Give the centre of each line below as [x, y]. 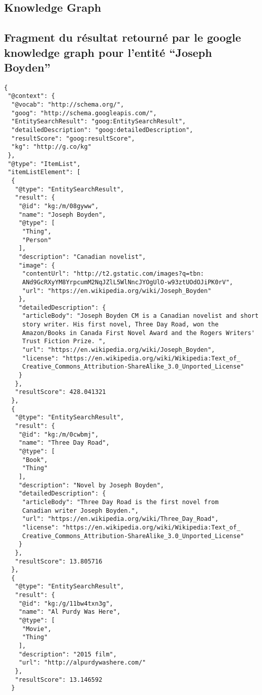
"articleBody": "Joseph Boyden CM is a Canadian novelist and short [140, 316]
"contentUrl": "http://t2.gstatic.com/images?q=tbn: [113, 274]
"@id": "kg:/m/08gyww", [59, 206]
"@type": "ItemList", [44, 164]
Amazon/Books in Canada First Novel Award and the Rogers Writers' [138, 333]
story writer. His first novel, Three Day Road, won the [120, 325]
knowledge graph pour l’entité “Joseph [108, 52]
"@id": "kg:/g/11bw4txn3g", [66, 603]
